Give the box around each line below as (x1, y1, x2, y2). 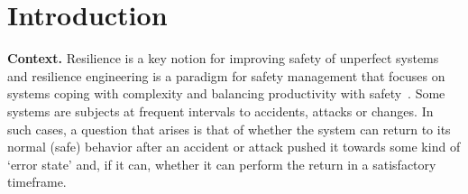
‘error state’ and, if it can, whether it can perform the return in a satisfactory (7, 154, 436, 173)
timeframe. (7, 172, 67, 191)
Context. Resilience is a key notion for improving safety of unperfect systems (7, 49, 439, 68)
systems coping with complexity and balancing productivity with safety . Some (7, 84, 445, 103)
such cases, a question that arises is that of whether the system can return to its (7, 119, 451, 138)
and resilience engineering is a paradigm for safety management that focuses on (7, 66, 445, 85)
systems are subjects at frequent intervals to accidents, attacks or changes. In (7, 101, 434, 120)
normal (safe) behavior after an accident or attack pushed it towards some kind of (7, 137, 461, 156)
